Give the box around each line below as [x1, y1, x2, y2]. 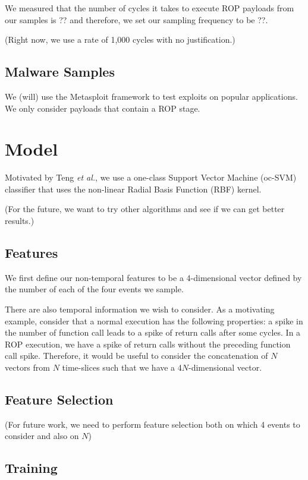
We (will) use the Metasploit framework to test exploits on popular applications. [5, 90, 298, 102]
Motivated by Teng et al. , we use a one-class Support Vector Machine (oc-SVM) [5, 171, 297, 184]
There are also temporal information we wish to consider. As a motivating [5, 303, 275, 315]
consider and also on [5, 430, 79, 442]
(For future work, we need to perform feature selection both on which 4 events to [5, 418, 300, 430]
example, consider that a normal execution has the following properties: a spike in [5, 314, 303, 327]
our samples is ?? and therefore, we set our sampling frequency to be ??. [5, 13, 268, 26]
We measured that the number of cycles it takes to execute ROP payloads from [5, 2, 294, 14]
